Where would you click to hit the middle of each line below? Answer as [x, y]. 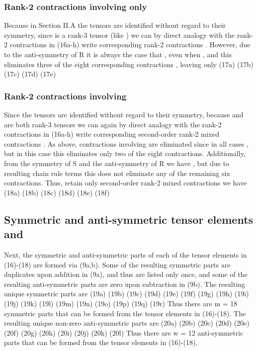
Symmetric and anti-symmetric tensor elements [129, 219]
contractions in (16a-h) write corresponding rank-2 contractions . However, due [130, 44]
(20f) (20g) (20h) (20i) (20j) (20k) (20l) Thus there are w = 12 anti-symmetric [124, 332]
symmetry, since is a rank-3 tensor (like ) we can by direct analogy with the [119, 35]
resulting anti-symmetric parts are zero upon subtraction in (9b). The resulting [125, 284]
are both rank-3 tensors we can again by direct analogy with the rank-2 [113, 124]
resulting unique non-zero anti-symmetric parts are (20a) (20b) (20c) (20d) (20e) [127, 323]
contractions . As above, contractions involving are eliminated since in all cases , [126, 143]
